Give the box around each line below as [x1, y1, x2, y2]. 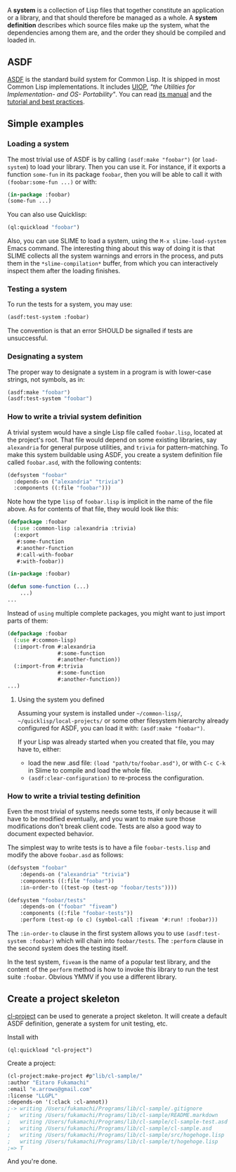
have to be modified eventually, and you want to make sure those [7, 815, 196, 823]
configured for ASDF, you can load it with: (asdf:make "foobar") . [17, 723, 205, 732]
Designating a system [7, 351, 84, 361]
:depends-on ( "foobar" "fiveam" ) [20, 903, 118, 911]
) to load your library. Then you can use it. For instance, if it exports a [25, 162, 226, 171]
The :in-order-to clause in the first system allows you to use [7, 929, 185, 937]
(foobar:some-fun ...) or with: [7, 177, 97, 186]
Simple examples [7, 118, 84, 130]
